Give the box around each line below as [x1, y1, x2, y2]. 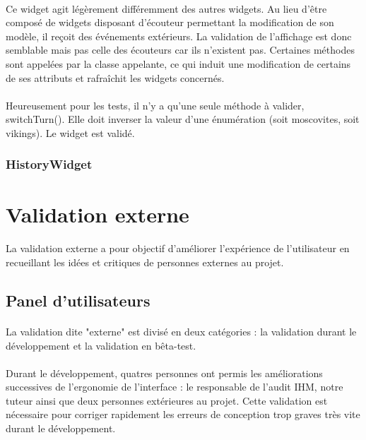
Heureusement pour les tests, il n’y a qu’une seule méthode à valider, [6, 97, 305, 112]
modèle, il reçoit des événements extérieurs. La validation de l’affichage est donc [6, 28, 352, 43]
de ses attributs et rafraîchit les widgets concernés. [6, 70, 225, 85]
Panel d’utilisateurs [6, 289, 150, 311]
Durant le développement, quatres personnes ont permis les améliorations [6, 365, 323, 380]
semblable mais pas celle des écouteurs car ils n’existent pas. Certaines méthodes [6, 42, 355, 57]
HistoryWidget [6, 155, 93, 173]
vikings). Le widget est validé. [6, 125, 135, 140]
